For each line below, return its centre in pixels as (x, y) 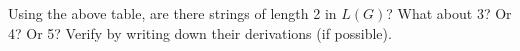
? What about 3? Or (449, 13)
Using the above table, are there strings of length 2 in (172, 13)
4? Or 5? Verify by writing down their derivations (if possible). (200, 32)
